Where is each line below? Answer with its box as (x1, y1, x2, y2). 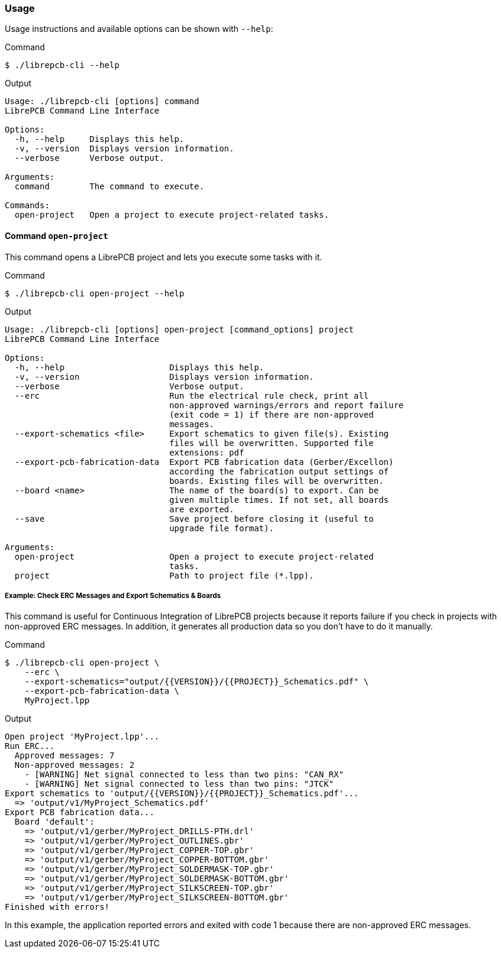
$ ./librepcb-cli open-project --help (5, 288, 185, 298)
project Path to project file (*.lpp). (14, 570, 314, 580)
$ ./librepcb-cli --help (5, 60, 119, 70)
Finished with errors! (5, 902, 110, 912)
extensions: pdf (169, 447, 244, 457)
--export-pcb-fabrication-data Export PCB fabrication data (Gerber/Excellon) (14, 457, 394, 467)
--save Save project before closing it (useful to (14, 513, 374, 524)
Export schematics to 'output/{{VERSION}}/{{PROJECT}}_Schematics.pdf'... (5, 789, 359, 799)
